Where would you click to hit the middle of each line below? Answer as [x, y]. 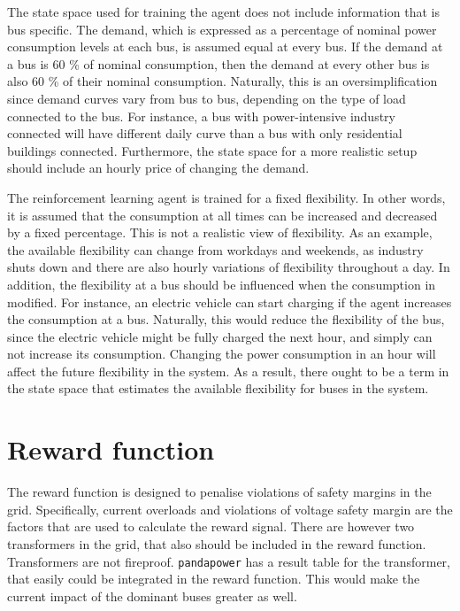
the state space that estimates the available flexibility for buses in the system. [218, 388]
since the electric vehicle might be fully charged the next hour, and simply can [220, 336]
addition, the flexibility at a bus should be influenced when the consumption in [222, 284]
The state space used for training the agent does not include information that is [223, 12]
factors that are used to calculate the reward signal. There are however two [211, 526]
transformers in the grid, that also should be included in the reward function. [217, 543]
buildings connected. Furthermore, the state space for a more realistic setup [212, 150]
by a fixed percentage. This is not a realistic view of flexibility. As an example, [220, 232]
